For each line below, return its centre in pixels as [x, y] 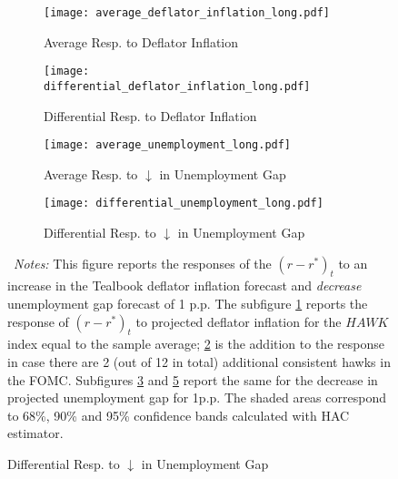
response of [38, 321]
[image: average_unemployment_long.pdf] [168, 145]
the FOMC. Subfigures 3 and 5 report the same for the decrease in [193, 379]
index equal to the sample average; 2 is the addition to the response [196, 344]
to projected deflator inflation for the [239, 321]
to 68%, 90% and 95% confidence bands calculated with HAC [179, 415]
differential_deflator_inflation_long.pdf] [177, 86]
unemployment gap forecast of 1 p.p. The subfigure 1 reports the [188, 304]
